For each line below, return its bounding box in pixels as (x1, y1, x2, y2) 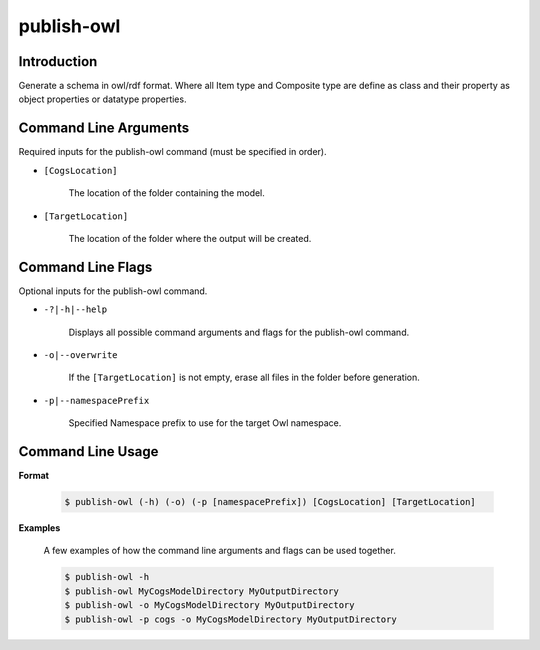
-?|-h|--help (43, 304, 108, 315)
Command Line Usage (18, 443, 159, 460)
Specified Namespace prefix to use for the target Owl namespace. (68, 417, 342, 429)
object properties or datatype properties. (18, 93, 187, 105)
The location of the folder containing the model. (68, 187, 265, 199)
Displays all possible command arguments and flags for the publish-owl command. (68, 326, 410, 338)
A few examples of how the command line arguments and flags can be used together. (43, 545, 397, 557)
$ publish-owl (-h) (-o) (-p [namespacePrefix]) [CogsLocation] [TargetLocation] (64, 496, 477, 508)
